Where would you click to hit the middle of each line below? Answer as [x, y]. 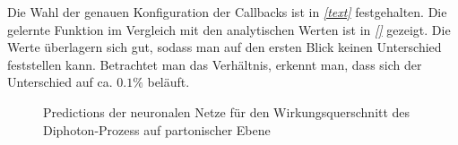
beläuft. [169, 82]
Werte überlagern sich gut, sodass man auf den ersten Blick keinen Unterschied [225, 47]
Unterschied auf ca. [60, 82]
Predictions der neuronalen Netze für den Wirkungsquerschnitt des [227, 111]
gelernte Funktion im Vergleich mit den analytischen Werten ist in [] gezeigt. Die [229, 29]
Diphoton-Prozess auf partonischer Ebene [157, 129]
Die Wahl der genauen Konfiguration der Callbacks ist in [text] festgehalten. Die [227, 12]
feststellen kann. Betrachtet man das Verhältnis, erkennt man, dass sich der [215, 64]
